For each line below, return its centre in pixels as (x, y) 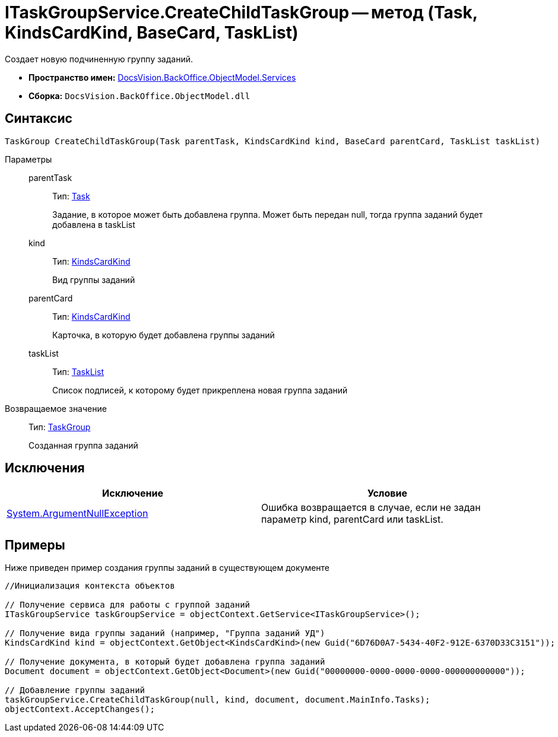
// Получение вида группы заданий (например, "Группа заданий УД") (165, 633)
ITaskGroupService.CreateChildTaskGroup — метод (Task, (241, 12)
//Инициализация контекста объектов (90, 586)
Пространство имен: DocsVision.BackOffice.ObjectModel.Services (162, 77)
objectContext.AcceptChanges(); (80, 709)
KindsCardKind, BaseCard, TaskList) (152, 33)
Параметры (28, 159)
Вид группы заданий (94, 279)
